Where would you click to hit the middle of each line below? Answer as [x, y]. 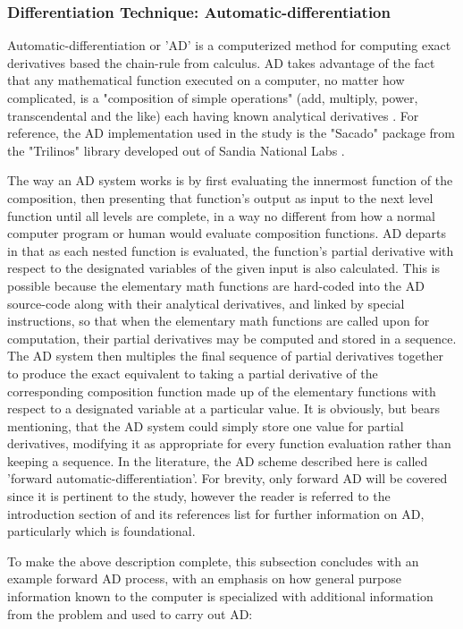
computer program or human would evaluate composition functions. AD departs [227, 233]
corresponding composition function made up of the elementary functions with [222, 391]
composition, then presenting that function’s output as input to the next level [220, 197]
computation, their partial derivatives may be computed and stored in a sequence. [232, 338]
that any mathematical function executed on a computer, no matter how [206, 80]
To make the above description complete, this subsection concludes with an [213, 561]
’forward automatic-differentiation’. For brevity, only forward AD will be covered [227, 478]
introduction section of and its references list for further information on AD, [216, 513]
